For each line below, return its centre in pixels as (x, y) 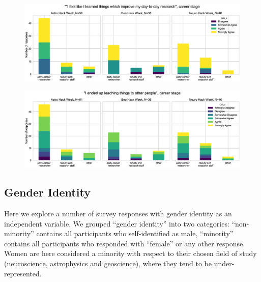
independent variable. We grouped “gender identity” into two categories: (117, 223)
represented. (23, 273)
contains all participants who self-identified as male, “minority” (135, 233)
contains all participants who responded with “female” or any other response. (125, 243)
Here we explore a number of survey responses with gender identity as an (118, 214)
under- (224, 263)
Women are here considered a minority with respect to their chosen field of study (130, 253)
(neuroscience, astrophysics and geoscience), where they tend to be (108, 263)
